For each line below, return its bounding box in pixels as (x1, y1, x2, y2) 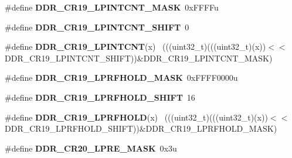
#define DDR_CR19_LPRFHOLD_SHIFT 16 (5, 91, 195, 103)
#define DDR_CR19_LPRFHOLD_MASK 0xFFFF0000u (5, 71, 238, 84)
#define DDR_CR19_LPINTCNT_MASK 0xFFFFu (5, 1, 219, 13)
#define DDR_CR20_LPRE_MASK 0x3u (5, 142, 177, 154)
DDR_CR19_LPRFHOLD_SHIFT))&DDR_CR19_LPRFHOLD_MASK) (5, 122, 277, 135)
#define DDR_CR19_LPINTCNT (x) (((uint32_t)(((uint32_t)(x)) (5, 40, 266, 53)
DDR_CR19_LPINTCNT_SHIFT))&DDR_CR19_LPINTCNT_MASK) (5, 51, 273, 64)
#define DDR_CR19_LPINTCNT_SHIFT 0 (5, 20, 189, 33)
